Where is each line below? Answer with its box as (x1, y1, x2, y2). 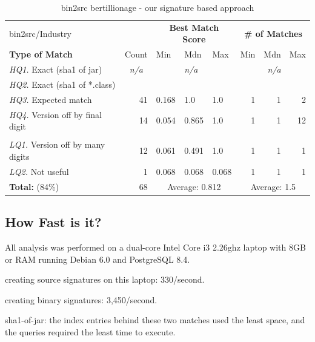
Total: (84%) (9, 180, 59, 192)
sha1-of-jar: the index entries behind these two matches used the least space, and (5, 314, 305, 326)
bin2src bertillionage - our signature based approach (61, 1, 254, 13)
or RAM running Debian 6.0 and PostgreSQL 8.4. (5, 252, 190, 265)
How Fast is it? (5, 212, 102, 231)
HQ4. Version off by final (9, 108, 102, 120)
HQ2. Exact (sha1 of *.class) (9, 77, 116, 90)
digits (9, 150, 30, 162)
